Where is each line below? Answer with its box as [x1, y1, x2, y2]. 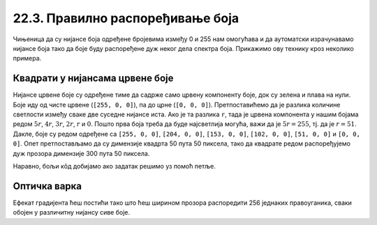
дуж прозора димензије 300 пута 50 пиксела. [13, 149, 150, 157]
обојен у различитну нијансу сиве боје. [13, 208, 131, 217]
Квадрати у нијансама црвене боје [13, 72, 174, 84]
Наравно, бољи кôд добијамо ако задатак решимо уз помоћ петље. [13, 162, 216, 170]
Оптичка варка [13, 180, 82, 192]
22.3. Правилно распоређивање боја [13, 10, 239, 26]
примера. [13, 54, 42, 63]
